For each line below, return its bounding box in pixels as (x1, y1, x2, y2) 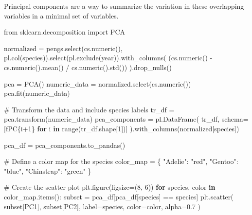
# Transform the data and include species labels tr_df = (4, 104, 175, 114)
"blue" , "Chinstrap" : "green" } (4, 165, 91, 176)
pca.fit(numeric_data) (4, 88, 70, 98)
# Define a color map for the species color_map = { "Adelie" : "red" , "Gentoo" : (4, 156, 238, 166)
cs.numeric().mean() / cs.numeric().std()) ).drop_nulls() (4, 62, 172, 72)
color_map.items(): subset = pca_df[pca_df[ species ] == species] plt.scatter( (4, 191, 234, 201)
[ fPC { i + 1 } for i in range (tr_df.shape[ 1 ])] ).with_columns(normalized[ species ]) (4, 123, 239, 133)
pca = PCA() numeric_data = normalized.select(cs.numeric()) (4, 78, 191, 89)
